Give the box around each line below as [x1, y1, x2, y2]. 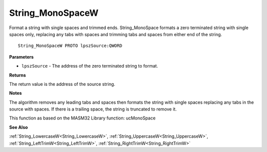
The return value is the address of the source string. [9, 81, 116, 87]
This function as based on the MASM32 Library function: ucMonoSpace [9, 115, 156, 121]
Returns [9, 72, 26, 78]
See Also [9, 124, 28, 130]
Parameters [9, 54, 34, 60]
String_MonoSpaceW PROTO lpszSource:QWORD [18, 43, 123, 49]
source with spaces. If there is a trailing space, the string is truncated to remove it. [9, 106, 177, 112]
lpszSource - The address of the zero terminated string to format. [21, 63, 158, 69]
